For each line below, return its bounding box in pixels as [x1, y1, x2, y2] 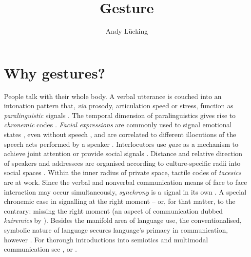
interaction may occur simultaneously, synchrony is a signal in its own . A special [4, 186, 247, 197]
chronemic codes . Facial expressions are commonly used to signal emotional [4, 119, 232, 130]
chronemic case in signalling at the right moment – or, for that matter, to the [4, 196, 235, 206]
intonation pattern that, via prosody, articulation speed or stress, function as [4, 100, 233, 111]
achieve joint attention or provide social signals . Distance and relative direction [4, 148, 243, 158]
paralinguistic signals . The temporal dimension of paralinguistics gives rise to [4, 110, 236, 120]
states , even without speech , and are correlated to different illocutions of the [4, 129, 236, 139]
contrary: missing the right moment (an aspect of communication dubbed [4, 205, 223, 216]
